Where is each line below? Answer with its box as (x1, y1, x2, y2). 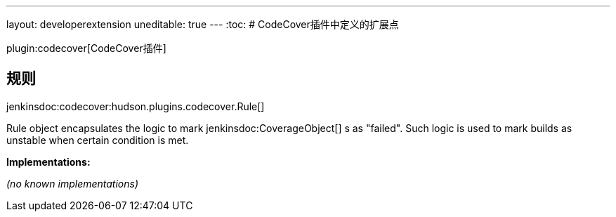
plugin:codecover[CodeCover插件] (6, 42, 166, 54)
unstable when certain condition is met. (6, 133, 189, 146)
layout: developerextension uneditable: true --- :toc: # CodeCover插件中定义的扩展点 (6, 18, 399, 30)
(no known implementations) (6, 177, 139, 190)
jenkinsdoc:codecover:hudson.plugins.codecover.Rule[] (6, 100, 265, 112)
